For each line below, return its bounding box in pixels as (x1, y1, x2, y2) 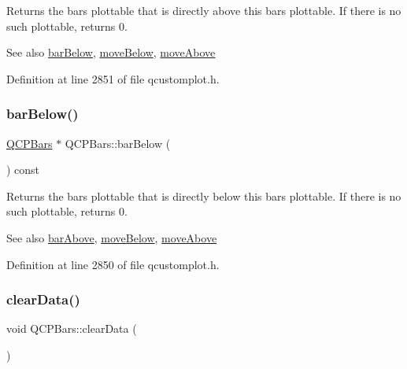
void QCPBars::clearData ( (6, 320, 137, 337)
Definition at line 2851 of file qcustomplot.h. (6, 70, 220, 87)
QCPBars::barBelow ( (65, 135, 171, 151)
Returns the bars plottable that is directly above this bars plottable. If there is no (6, 2, 401, 18)
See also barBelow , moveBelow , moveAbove (6, 44, 216, 61)
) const (6, 161, 40, 178)
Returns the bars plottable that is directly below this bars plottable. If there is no (6, 187, 401, 204)
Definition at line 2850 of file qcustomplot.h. (6, 256, 220, 272)
